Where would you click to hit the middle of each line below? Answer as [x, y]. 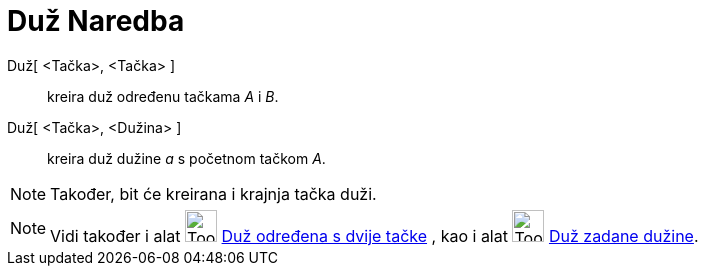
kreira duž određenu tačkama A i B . [163, 96]
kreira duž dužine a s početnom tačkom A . [186, 158]
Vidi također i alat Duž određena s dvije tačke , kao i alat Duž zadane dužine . [374, 235]
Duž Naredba [96, 21]
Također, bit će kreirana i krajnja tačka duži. [213, 193]
